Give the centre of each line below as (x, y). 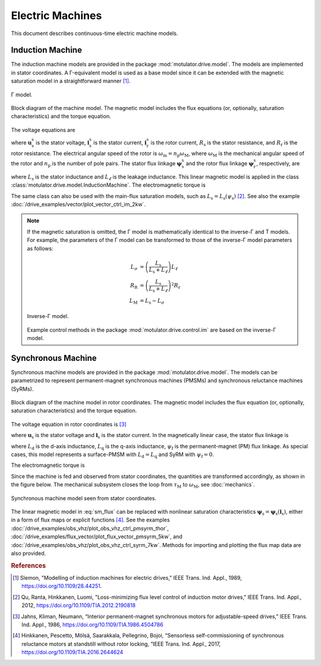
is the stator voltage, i (63, 142)
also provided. (29, 553)
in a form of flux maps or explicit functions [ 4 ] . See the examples (90, 520)
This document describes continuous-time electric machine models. (95, 33)
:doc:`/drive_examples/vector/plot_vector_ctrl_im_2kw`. (78, 204)
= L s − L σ (152, 301)
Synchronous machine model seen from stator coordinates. (84, 498)
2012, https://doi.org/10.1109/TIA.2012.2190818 (79, 605)
